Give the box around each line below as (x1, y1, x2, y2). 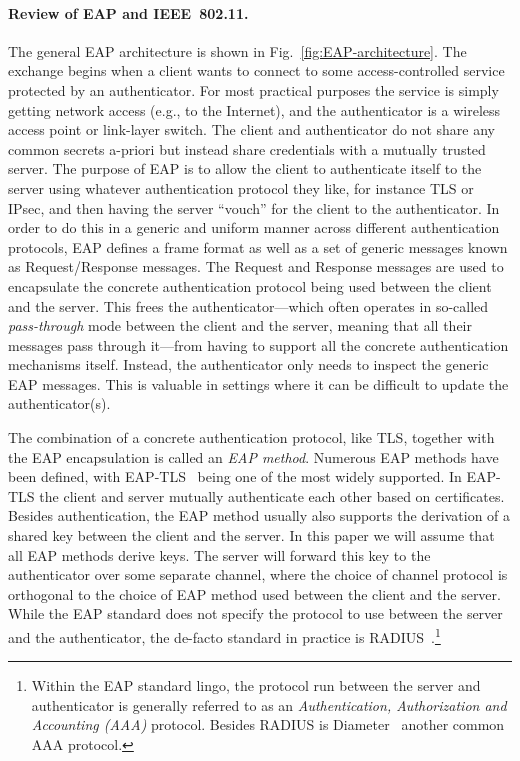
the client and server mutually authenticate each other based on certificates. (39, 485, 505, 506)
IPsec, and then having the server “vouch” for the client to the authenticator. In (8, 197, 500, 218)
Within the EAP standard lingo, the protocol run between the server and (31, 675, 481, 696)
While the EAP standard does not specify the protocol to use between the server (8, 603, 503, 624)
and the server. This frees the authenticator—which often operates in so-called (8, 295, 489, 316)
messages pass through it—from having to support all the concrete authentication (8, 334, 509, 355)
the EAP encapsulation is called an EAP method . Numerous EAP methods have (8, 446, 499, 467)
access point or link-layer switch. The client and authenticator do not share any (8, 119, 495, 140)
